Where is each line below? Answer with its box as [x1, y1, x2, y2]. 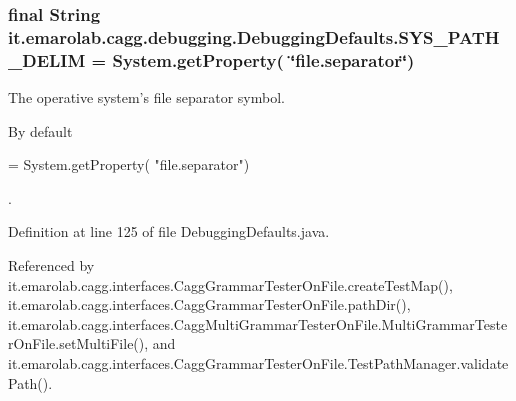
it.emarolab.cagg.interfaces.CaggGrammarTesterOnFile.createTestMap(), [8, 274, 453, 295]
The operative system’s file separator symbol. [8, 87, 285, 108]
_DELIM [8, 47, 86, 72]
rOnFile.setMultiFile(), [8, 333, 149, 354]
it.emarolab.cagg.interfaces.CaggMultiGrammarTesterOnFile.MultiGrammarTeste [8, 313, 508, 334]
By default [8, 120, 73, 141]
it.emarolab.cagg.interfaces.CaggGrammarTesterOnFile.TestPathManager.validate [8, 353, 509, 373]
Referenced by [8, 255, 95, 276]
